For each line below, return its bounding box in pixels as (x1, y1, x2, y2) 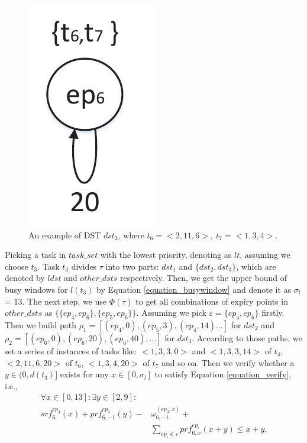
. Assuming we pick (136, 306, 206, 319)
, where (118, 228, 144, 241)
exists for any (60, 368, 109, 380)
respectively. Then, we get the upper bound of (119, 271, 287, 284)
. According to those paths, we (192, 331, 302, 344)
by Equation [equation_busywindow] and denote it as (96, 283, 292, 295)
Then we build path (5, 318, 76, 331)
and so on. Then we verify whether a (161, 356, 295, 368)
